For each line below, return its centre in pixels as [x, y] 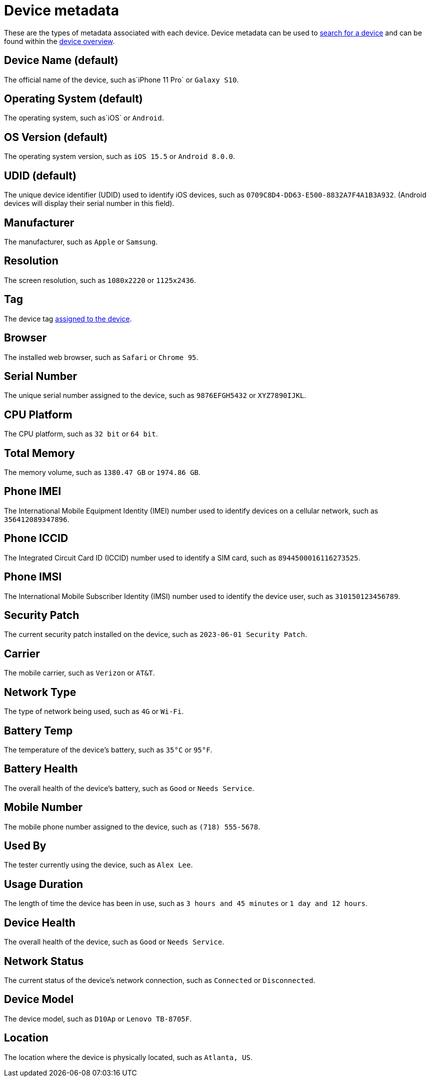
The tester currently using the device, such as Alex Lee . [98, 865]
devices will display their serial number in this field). [89, 203]
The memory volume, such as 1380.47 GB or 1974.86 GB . [102, 472]
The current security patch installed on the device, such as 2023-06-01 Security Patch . [155, 634]
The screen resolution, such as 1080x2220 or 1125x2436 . [100, 280]
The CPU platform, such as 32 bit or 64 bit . [81, 434]
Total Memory [39, 453]
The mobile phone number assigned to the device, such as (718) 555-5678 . [132, 826]
